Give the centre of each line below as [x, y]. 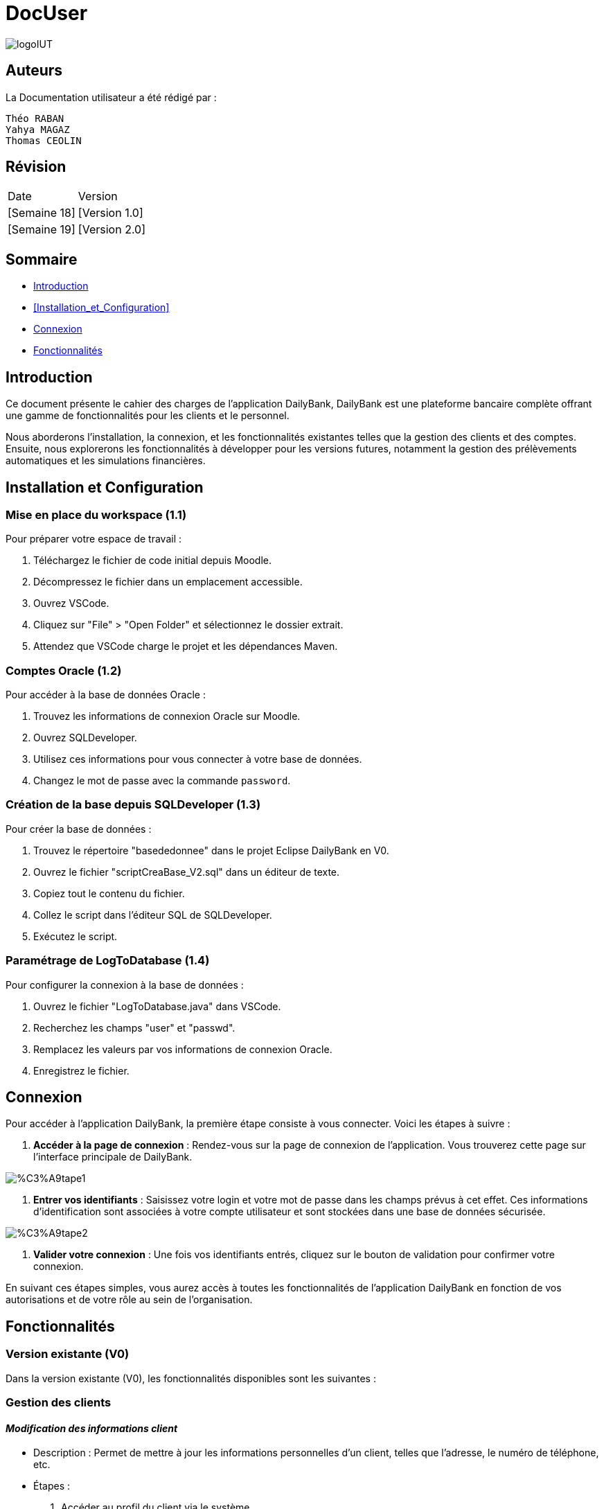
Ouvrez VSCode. [71, 603]
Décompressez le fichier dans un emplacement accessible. [168, 582]
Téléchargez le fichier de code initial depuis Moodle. [152, 561]
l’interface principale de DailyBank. [113, 1157]
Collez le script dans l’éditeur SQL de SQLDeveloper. [153, 915]
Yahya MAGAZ [38, 129]
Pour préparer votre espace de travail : [94, 539]
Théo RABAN [35, 118]
